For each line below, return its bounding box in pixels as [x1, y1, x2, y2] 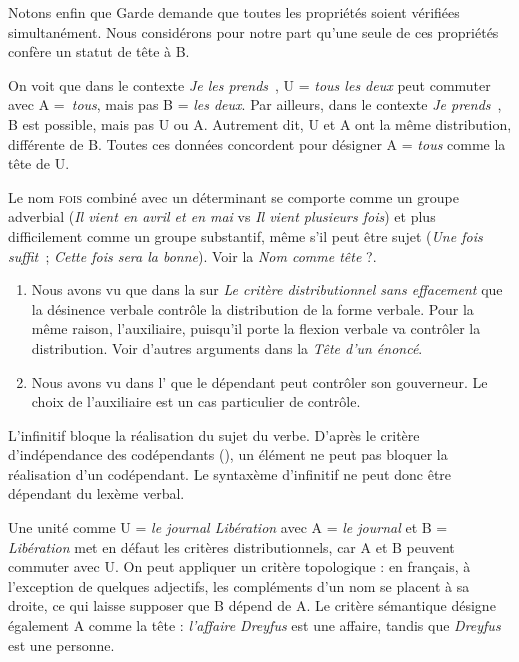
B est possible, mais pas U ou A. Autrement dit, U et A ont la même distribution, [8, 113, 512, 134]
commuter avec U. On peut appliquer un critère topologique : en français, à [8, 556, 471, 577]
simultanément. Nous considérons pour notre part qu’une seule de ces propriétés [8, 21, 499, 42]
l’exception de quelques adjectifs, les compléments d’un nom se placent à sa [8, 575, 470, 596]
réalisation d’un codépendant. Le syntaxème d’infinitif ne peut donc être [8, 463, 452, 484]
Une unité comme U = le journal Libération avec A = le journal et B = [8, 517, 448, 538]
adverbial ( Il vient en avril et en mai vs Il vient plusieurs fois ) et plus [8, 206, 436, 227]
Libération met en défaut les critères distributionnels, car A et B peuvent [8, 536, 455, 557]
